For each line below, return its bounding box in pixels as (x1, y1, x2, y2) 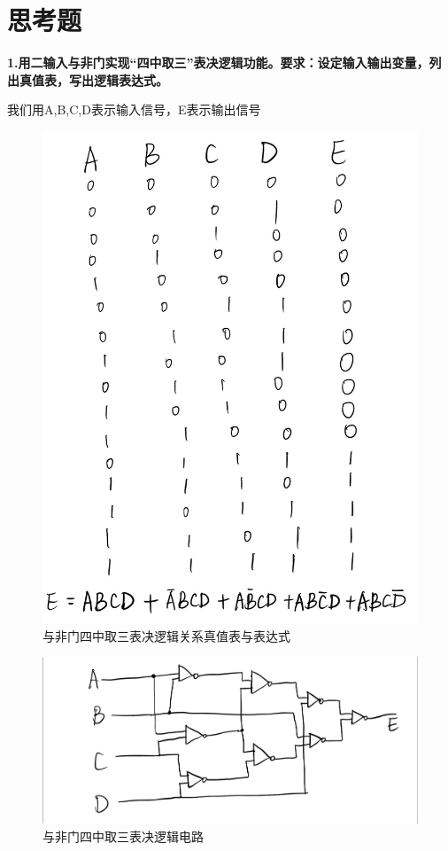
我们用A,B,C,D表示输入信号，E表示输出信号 (7, 100, 261, 119)
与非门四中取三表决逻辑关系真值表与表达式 (42, 626, 290, 644)
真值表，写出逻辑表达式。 (19, 70, 168, 89)
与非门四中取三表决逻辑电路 (42, 827, 204, 846)
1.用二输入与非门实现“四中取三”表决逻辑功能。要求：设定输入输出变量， (7, 53, 429, 72)
